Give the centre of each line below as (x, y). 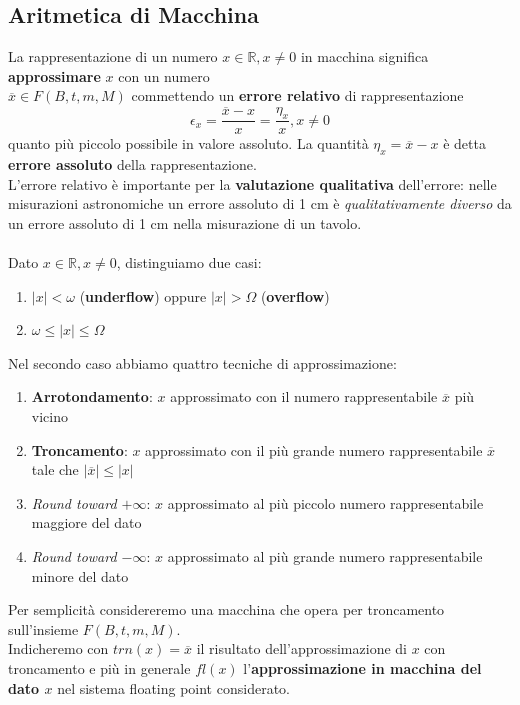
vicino (49, 416)
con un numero (164, 75)
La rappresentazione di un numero (113, 56)
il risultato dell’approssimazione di (301, 648)
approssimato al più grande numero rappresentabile (325, 555)
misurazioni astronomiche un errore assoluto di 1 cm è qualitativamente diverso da (260, 203)
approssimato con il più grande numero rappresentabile (314, 449)
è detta (464, 143)
